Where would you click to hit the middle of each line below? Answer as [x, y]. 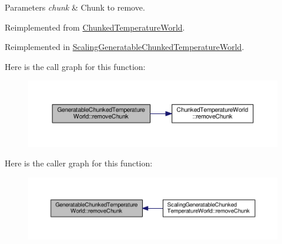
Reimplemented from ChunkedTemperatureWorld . [95, 27]
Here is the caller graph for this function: [79, 163]
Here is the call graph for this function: [75, 66]
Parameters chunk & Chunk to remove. [75, 7]
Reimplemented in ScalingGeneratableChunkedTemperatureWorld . [125, 47]
